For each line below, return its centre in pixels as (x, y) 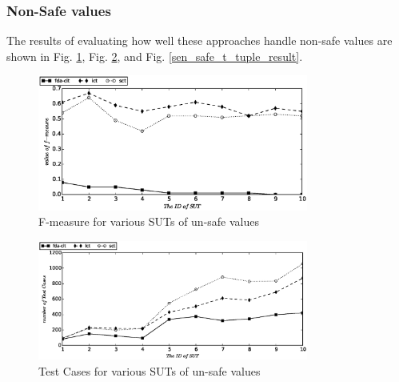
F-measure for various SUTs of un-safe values (149, 221)
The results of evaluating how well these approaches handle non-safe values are (199, 40)
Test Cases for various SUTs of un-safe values (150, 370)
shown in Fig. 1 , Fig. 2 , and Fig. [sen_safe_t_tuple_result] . (155, 56)
